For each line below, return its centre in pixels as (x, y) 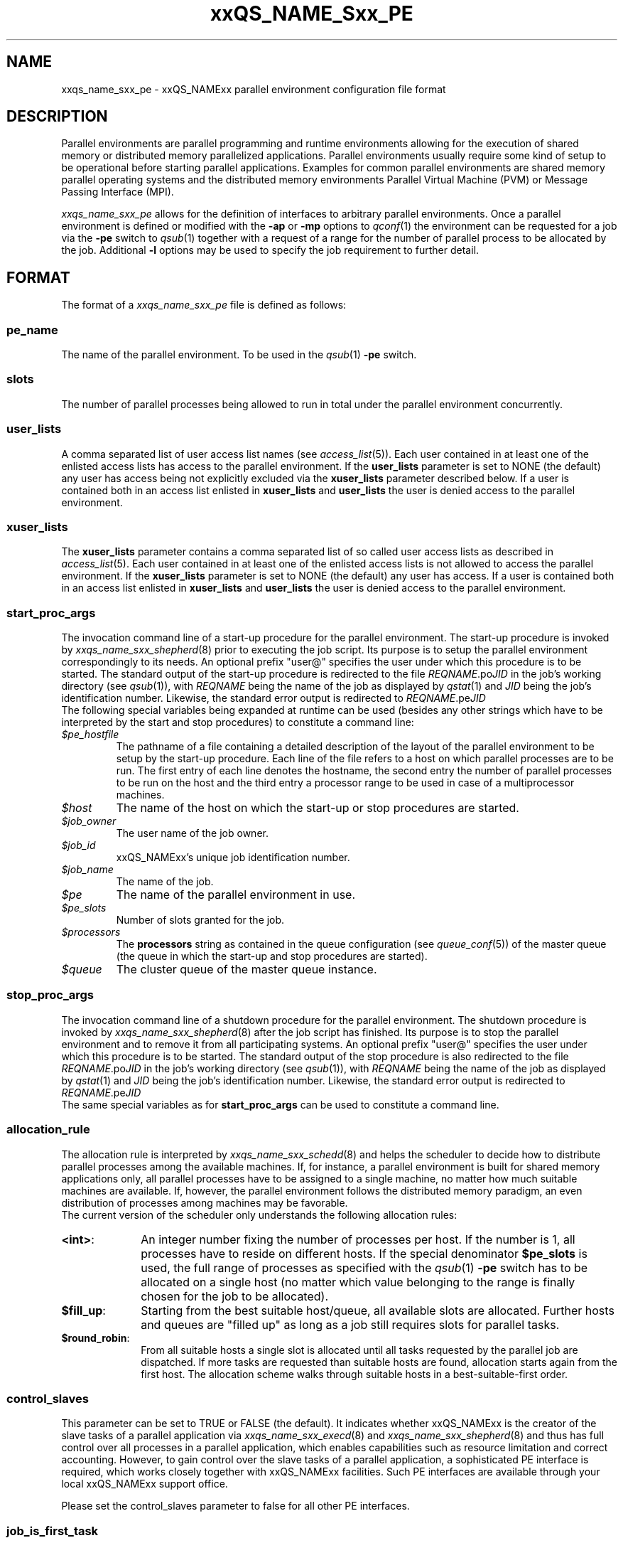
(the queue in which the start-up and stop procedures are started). (272, 956)
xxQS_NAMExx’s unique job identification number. (233, 858)
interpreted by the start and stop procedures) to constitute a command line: (238, 722)
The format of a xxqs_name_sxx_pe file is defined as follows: (204, 305)
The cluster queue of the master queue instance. (247, 970)
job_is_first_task (53, 1531)
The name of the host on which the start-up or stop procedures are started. (318, 808)
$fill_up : (83, 1310)
